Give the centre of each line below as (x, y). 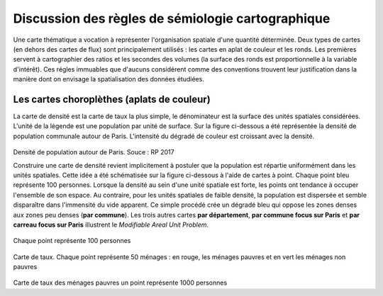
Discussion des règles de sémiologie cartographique (172, 18)
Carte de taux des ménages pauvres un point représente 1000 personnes (120, 283)
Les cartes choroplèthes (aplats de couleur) (112, 99)
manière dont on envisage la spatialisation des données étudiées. (109, 79)
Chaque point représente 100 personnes (72, 241)
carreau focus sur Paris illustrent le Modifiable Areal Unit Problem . (111, 224)
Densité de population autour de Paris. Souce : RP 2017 (94, 152)
